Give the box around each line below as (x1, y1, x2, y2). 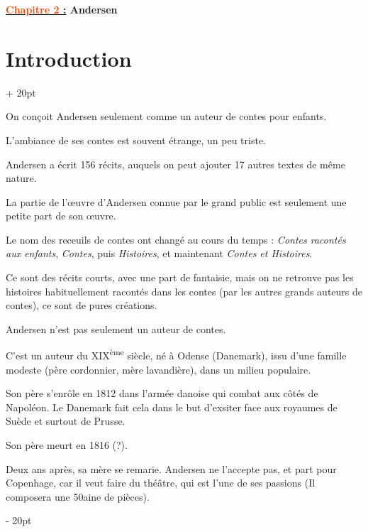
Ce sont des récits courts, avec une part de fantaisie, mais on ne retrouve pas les (6, 270, 354, 285)
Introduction (6, 43, 132, 72)
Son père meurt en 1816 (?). (6, 438, 128, 452)
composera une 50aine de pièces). (6, 489, 150, 504)
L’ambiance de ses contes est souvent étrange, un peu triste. (6, 132, 267, 147)
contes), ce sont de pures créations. (6, 298, 157, 313)
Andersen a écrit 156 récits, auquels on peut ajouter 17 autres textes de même (6, 156, 345, 171)
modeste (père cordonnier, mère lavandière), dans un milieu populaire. (6, 362, 311, 376)
